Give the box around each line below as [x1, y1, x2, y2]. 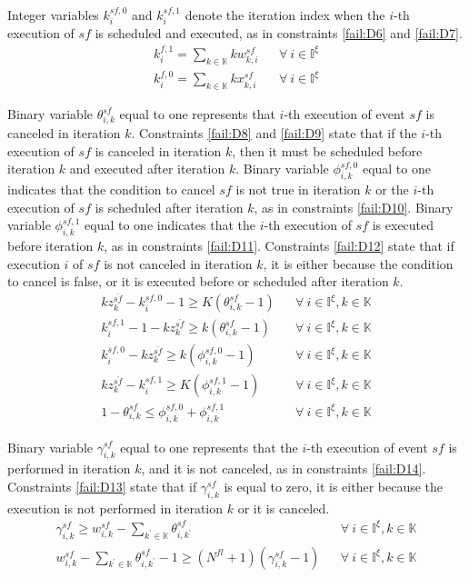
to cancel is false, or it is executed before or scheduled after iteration [7, 272, 389, 291]
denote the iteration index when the [185, 5, 385, 24]
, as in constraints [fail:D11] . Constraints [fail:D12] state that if [104, 236, 454, 254]
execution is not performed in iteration [7, 498, 224, 517]
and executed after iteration [69, 159, 225, 178]
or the [375, 180, 409, 199]
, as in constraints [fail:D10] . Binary [254, 197, 454, 216]
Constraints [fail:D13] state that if [7, 476, 197, 495]
